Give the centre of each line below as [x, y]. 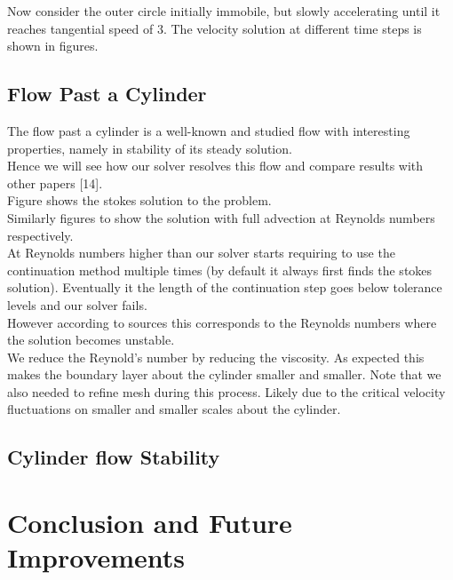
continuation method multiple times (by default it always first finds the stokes [220, 270]
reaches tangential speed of [80, 28]
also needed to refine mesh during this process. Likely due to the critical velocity [226, 391]
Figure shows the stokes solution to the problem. [139, 200]
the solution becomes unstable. [91, 340]
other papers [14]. [55, 183]
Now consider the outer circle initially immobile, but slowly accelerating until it [224, 11]
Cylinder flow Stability [114, 457]
